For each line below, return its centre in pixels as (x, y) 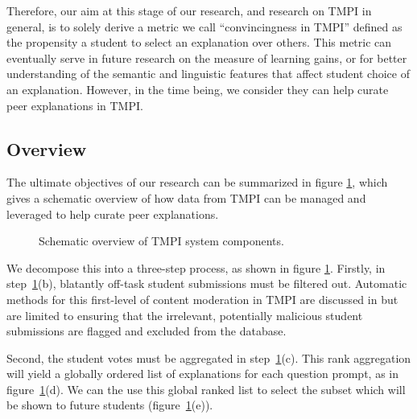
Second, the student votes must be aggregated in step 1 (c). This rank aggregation (209, 357)
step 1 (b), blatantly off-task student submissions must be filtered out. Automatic (207, 283)
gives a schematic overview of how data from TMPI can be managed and (186, 197)
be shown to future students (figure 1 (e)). (110, 405)
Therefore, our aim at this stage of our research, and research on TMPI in (189, 10)
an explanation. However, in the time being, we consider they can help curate (198, 89)
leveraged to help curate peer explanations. (113, 214)
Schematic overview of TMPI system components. (161, 241)
